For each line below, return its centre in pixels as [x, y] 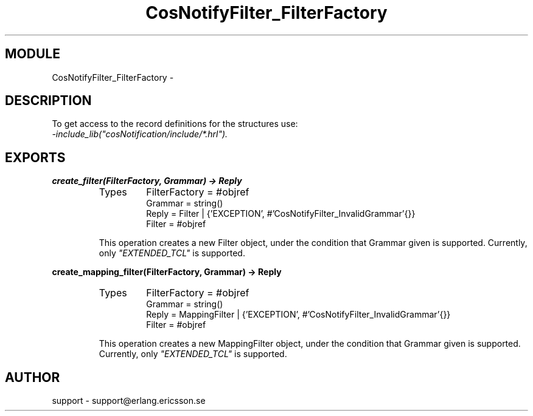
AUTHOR [33, 377]
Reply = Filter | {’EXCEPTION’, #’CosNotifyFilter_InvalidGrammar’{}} [281, 214]
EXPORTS [35, 157]
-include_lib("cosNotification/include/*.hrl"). [140, 134]
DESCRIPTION [48, 101]
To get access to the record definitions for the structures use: [175, 124]
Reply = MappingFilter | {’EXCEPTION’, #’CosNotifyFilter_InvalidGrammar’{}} [298, 315]
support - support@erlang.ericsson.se [129, 401]
